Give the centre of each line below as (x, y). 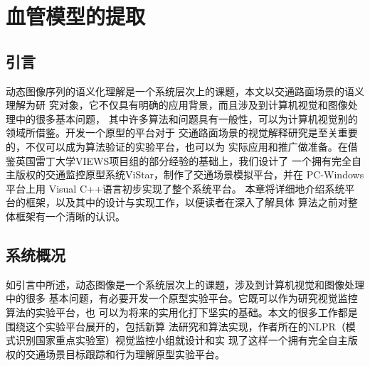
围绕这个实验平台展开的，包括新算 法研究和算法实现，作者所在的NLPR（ (176, 326)
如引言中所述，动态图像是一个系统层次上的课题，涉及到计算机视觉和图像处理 (185, 284)
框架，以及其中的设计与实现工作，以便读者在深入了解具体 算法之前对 (186, 202)
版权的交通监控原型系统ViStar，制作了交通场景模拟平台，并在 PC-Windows (190, 174)
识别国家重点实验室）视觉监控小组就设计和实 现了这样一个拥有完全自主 (181, 340)
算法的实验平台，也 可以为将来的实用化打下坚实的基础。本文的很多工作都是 (182, 312)
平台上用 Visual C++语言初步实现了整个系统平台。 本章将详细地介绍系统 (175, 188)
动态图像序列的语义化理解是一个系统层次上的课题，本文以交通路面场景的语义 (185, 91)
